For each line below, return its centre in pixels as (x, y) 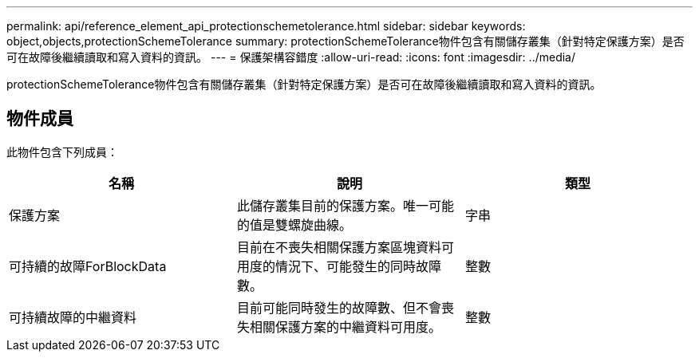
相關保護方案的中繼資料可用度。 (345, 327)
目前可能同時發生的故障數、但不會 (339, 307)
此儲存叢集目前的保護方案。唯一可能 (345, 205)
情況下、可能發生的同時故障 (358, 266)
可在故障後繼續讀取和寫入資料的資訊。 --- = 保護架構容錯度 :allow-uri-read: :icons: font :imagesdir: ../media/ (291, 57)
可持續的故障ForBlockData (88, 266)
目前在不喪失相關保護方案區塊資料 (339, 247)
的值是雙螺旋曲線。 (294, 224)
